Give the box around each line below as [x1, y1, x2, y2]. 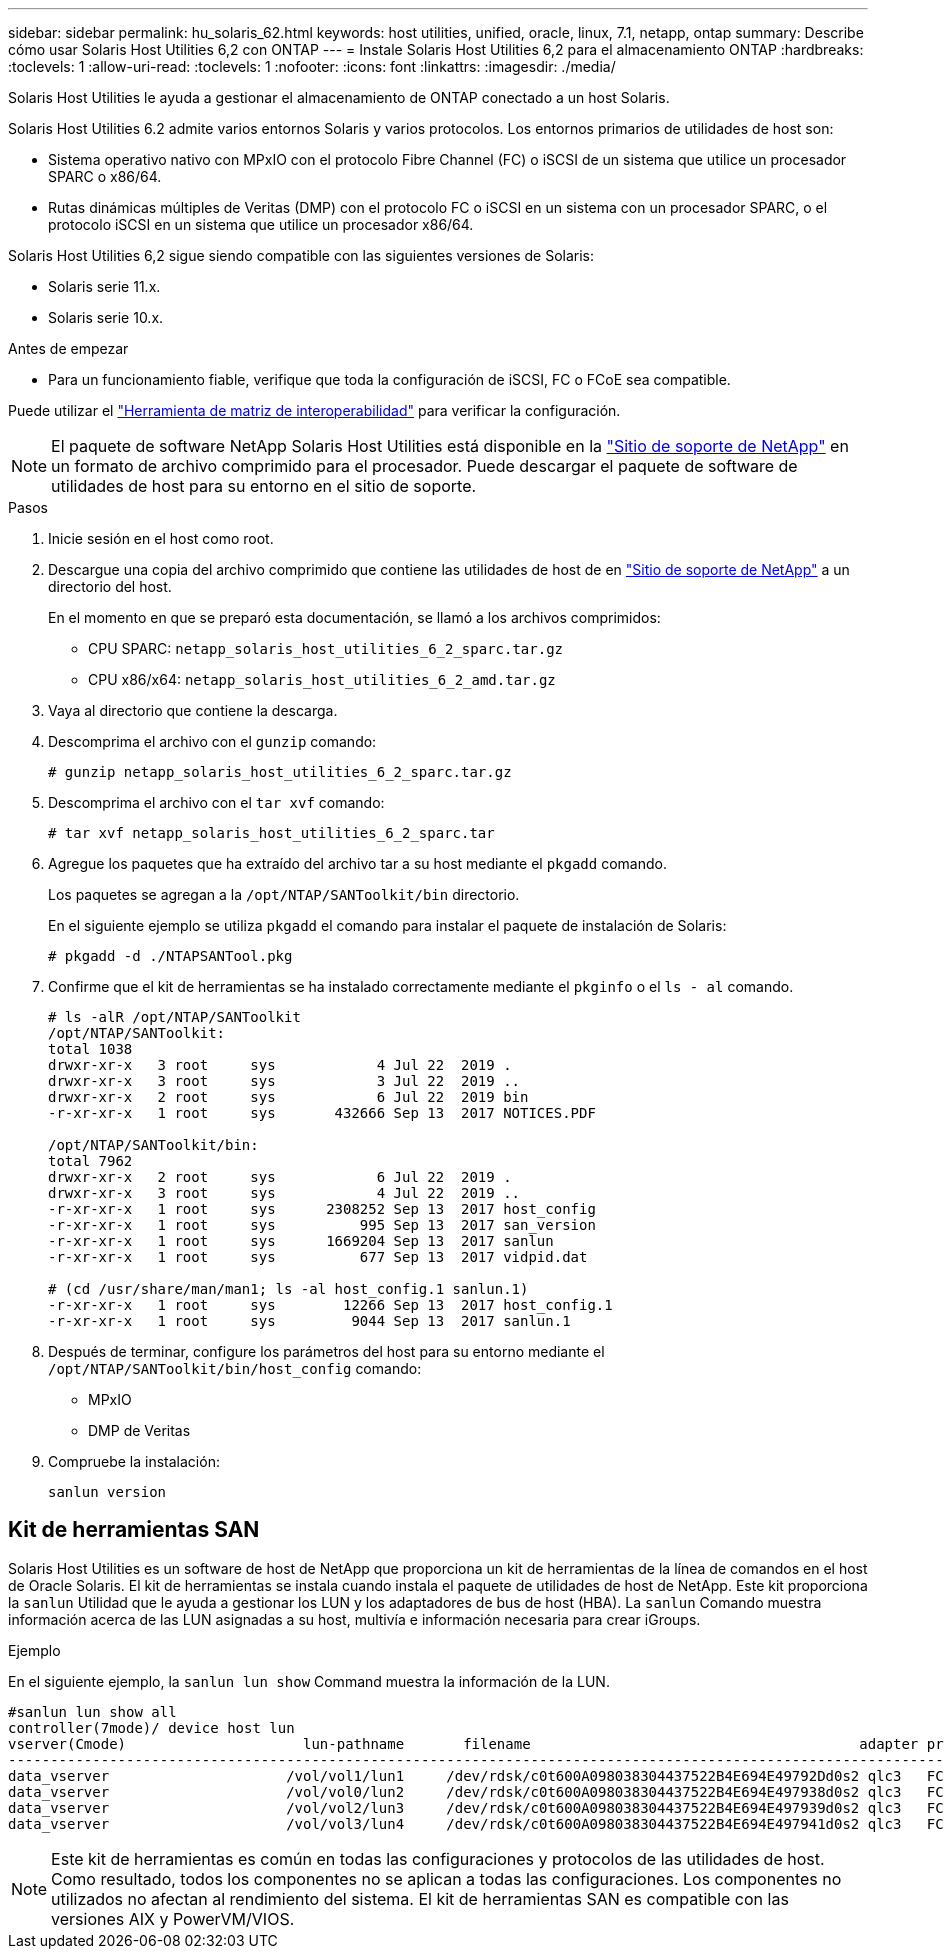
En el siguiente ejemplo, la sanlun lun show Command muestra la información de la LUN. [8, 1672, 610, 1690]
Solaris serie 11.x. [48, 278, 161, 295]
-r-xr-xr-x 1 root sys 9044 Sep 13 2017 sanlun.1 [48, 1313, 571, 1329]
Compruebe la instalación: [48, 1453, 220, 1470]
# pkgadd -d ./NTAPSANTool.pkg [48, 948, 293, 964]
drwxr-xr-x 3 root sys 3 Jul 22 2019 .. [48, 1073, 521, 1089]
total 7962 [48, 1153, 133, 1169]
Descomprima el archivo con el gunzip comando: [48, 733, 377, 750]
